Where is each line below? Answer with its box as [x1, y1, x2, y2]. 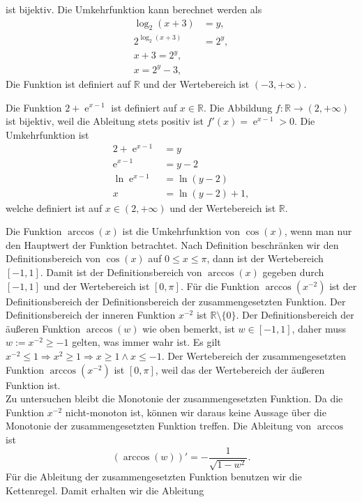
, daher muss [292, 321, 347, 335]
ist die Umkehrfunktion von [122, 224, 241, 238]
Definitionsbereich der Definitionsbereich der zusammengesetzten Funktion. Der [6, 294, 346, 308]
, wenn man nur [284, 224, 352, 238]
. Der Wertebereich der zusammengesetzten [161, 349, 347, 363]
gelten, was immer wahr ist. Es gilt [72, 335, 221, 349]
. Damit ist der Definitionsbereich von [40, 265, 202, 280]
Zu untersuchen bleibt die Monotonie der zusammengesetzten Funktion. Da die [6, 391, 343, 406]
